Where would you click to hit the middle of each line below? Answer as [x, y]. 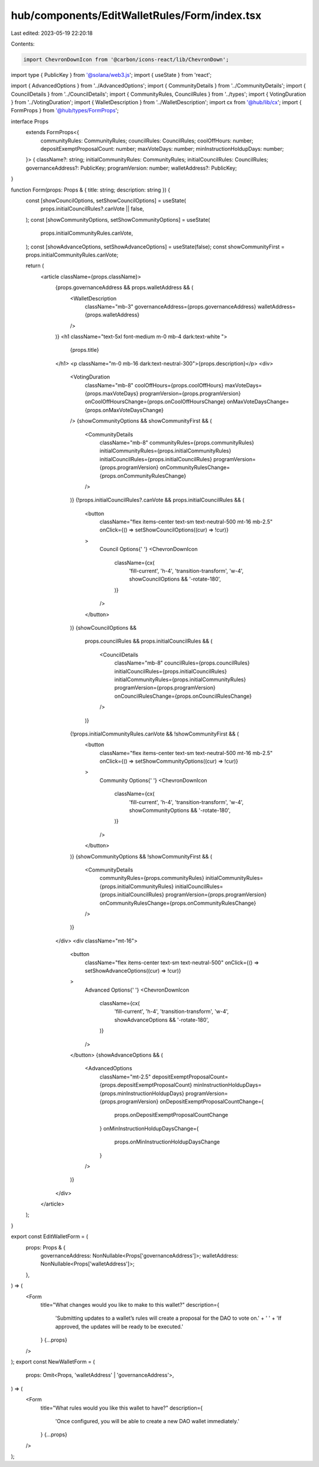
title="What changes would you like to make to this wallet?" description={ [130, 1305]
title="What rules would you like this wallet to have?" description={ [122, 1408]
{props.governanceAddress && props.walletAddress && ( [124, 287]
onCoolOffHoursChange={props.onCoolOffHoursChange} [155, 401]
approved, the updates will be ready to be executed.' [119, 1326]
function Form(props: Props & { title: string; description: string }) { [91, 190]
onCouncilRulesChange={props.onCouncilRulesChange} [183, 696]
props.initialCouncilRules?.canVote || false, [92, 209]
